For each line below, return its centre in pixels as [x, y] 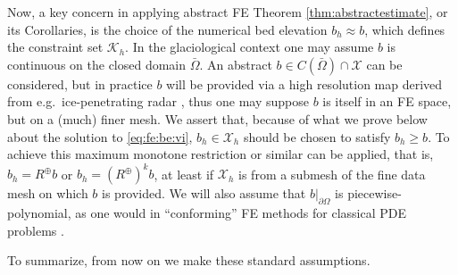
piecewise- [375, 193]
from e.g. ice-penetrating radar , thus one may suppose [158, 101]
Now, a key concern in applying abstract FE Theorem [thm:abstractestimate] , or [228, 12]
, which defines [405, 29]
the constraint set [55, 47]
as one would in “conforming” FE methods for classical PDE [241, 213]
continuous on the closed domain [97, 64]
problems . [36, 230]
